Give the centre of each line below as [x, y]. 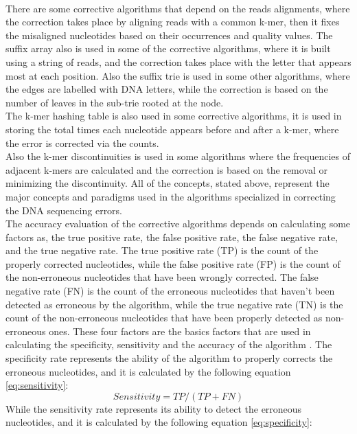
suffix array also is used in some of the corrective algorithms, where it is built [168, 48]
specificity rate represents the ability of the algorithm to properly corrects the [169, 358]
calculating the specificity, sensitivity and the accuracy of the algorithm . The [169, 344]
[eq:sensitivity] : [37, 385]
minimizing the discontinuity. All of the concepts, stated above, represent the [168, 183]
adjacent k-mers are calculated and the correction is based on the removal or [167, 169]
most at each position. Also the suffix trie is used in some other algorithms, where [178, 75]
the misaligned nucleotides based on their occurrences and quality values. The [169, 35]
